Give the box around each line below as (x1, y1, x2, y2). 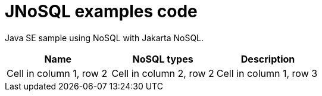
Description (240, 52, 295, 65)
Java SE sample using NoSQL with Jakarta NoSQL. (5, 32, 204, 43)
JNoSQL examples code (5, 1, 198, 21)
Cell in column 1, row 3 (216, 67, 318, 79)
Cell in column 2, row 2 (111, 67, 214, 79)
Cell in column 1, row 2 (7, 67, 108, 79)
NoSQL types (132, 52, 193, 65)
